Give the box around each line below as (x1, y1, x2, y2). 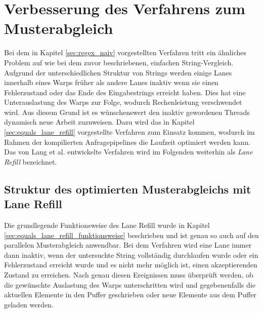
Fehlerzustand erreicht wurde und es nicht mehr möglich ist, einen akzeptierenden (4, 259, 257, 270)
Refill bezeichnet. (4, 156, 57, 167)
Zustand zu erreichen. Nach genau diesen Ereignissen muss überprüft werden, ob (4, 269, 253, 280)
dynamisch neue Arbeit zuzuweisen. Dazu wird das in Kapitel (4, 116, 195, 127)
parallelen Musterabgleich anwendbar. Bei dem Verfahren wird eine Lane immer (4, 240, 252, 250)
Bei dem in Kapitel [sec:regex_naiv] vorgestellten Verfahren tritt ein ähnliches (4, 47, 246, 58)
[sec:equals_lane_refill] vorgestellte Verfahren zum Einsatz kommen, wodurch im (4, 127, 255, 137)
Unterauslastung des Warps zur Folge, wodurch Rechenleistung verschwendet (4, 97, 242, 107)
